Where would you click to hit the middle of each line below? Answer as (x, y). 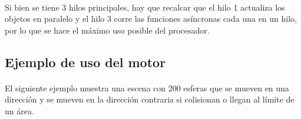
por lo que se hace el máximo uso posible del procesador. (107, 30)
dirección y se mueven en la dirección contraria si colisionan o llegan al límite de (150, 99)
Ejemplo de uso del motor (85, 62)
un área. (19, 110)
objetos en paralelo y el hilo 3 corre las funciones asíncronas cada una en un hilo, (151, 19)
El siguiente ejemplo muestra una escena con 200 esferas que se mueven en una (147, 87)
